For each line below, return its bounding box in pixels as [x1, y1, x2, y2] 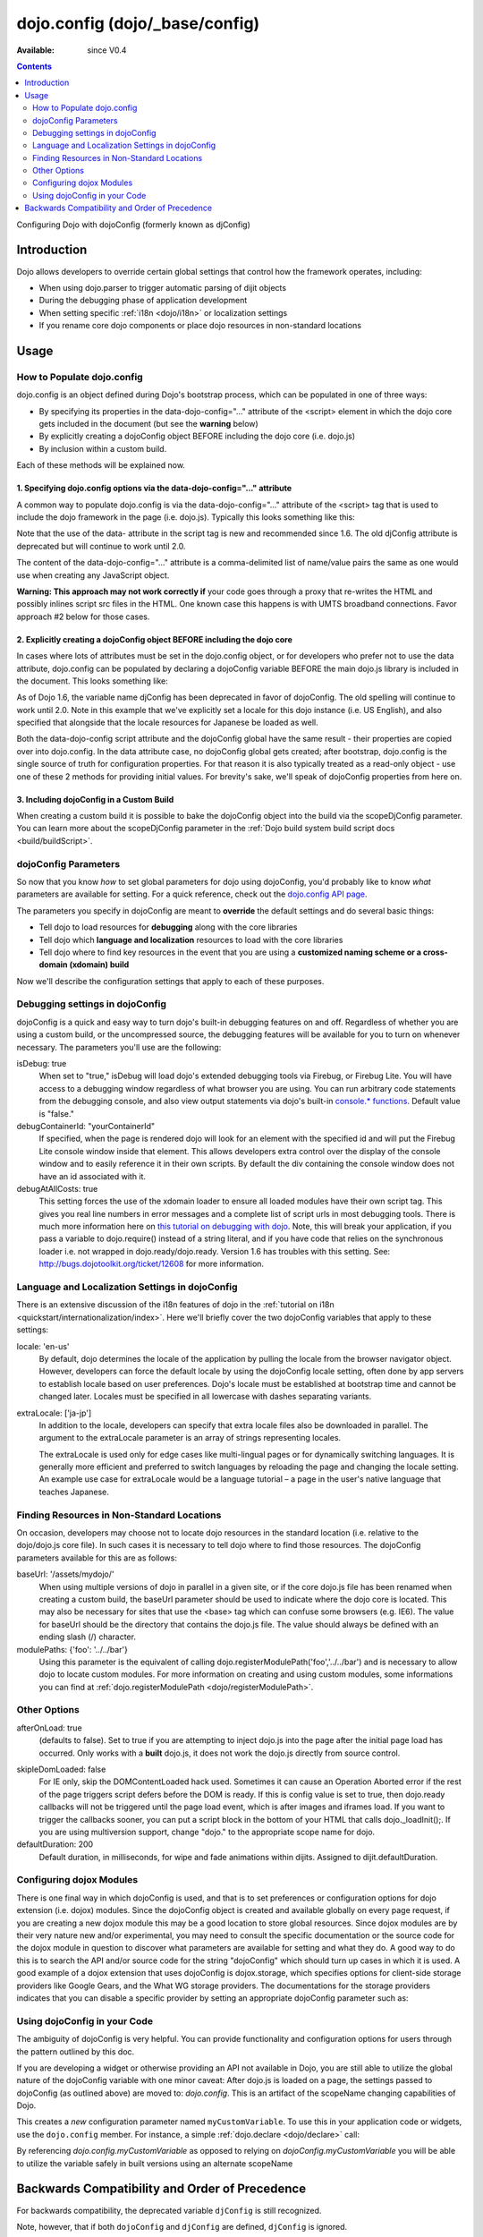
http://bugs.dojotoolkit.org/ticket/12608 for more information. [38, 1258, 264, 1270]
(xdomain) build [69, 959, 130, 970]
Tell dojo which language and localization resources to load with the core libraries [38, 934, 343, 945]
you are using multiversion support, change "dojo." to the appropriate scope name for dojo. [38, 1826, 376, 1837]
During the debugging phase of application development [38, 295, 248, 306]
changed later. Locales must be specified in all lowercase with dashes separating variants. [38, 1391, 372, 1402]
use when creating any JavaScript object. [16, 569, 170, 581]
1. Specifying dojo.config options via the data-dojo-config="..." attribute [16, 483, 292, 494]
